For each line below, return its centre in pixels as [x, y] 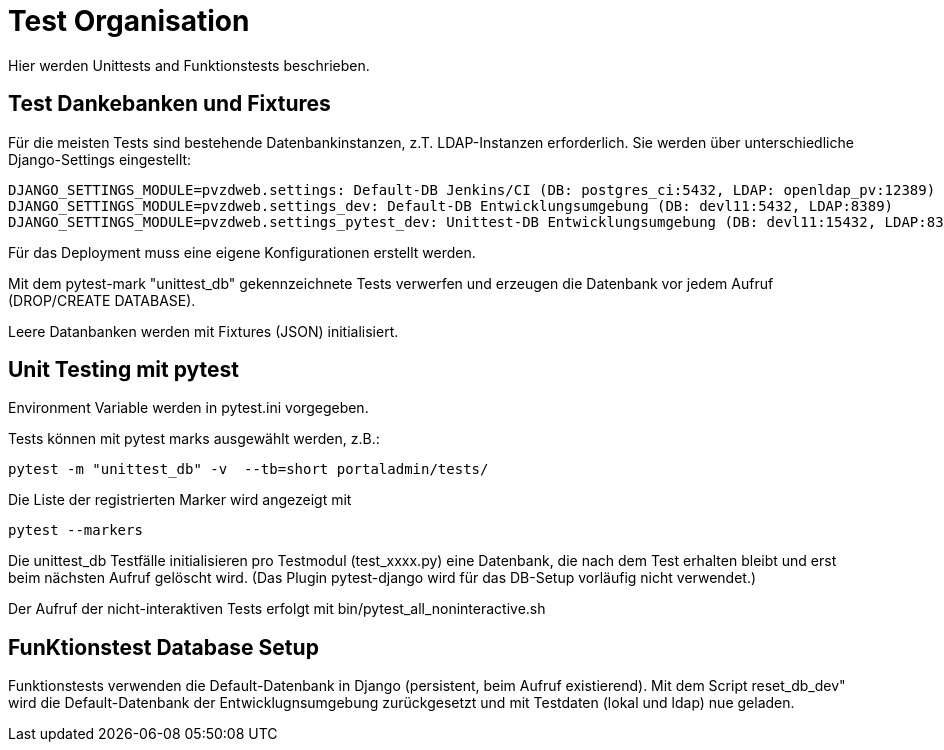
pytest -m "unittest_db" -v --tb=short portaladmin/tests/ [248, 469]
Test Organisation [129, 21]
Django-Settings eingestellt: [100, 159]
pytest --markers [75, 530]
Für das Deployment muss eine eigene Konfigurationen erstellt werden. [242, 252]
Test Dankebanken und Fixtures [169, 104]
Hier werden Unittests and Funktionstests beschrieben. [189, 65]
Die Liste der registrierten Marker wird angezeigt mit [180, 500]
